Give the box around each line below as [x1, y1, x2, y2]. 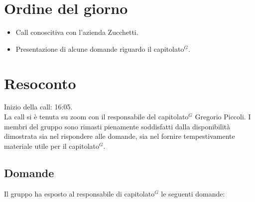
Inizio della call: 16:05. [4, 101, 73, 112]
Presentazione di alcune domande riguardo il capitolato [15, 43, 184, 54]
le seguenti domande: [161, 188, 225, 199]
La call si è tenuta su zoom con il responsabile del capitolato [4, 111, 189, 122]
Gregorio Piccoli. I [195, 111, 251, 122]
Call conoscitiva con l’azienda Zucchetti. [15, 27, 138, 37]
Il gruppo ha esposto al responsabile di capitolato [4, 188, 155, 199]
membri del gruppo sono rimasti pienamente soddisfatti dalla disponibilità [4, 121, 231, 131]
